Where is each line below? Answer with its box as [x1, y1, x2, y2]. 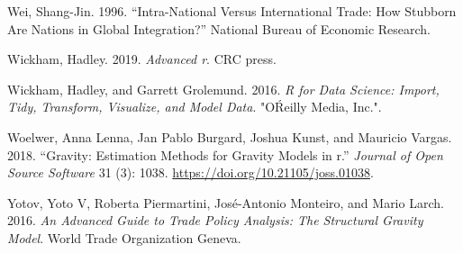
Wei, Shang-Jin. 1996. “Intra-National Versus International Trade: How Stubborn [7, 2, 457, 20]
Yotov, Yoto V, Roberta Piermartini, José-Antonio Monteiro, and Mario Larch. [7, 193, 444, 212]
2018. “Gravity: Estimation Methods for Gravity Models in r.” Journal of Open [7, 145, 443, 164]
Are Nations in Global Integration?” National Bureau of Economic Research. [7, 19, 431, 38]
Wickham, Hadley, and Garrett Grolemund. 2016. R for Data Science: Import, [7, 79, 440, 98]
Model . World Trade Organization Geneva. [7, 228, 241, 247]
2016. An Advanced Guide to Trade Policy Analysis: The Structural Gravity [7, 211, 423, 230]
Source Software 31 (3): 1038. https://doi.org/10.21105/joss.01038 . [7, 163, 374, 182]
